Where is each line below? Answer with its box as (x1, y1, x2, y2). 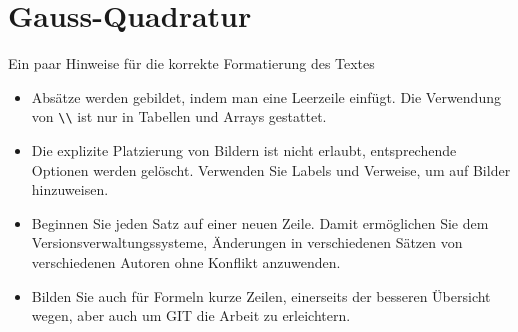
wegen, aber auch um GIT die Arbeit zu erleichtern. (31, 305, 351, 326)
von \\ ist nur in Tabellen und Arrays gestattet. (31, 106, 327, 127)
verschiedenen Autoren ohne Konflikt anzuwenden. (31, 251, 341, 272)
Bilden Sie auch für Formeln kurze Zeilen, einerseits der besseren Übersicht (31, 285, 491, 306)
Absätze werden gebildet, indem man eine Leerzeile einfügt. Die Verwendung (31, 86, 501, 107)
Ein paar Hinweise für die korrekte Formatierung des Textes (8, 53, 375, 74)
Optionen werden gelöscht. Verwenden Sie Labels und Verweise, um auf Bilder (31, 159, 511, 180)
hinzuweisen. (31, 179, 109, 200)
